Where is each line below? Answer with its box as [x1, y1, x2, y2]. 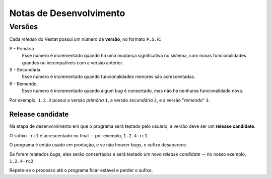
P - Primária [9, 45, 34, 51]
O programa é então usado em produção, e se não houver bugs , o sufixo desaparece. [9, 142, 187, 148]
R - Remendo [9, 80, 37, 86]
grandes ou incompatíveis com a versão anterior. [22, 59, 123, 65]
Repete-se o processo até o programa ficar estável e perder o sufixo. [9, 167, 153, 173]
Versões [9, 22, 38, 31]
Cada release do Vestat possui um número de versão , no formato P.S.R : [9, 36, 161, 42]
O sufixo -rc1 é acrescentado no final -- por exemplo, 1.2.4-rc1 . [9, 132, 149, 138]
